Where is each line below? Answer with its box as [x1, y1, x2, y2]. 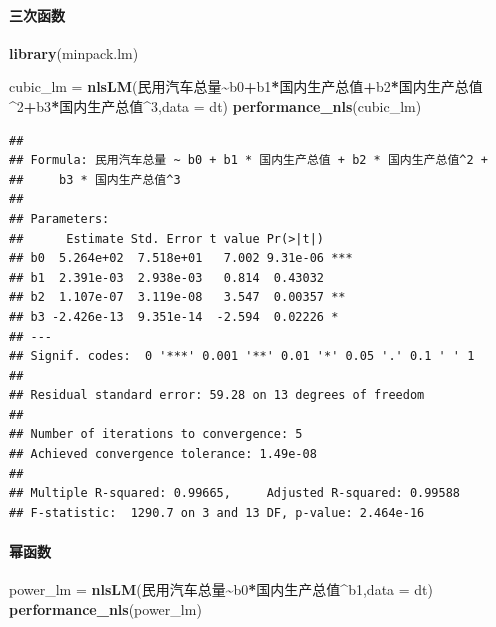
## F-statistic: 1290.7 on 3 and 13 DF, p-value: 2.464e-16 [9, 505, 425, 520]
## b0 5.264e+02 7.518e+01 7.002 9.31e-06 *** [9, 251, 353, 266]
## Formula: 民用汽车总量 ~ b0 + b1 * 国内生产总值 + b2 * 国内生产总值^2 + [9, 153, 488, 168]
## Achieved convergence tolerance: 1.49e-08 [9, 447, 317, 462]
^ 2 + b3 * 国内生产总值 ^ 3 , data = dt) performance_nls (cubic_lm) [9, 95, 422, 116]
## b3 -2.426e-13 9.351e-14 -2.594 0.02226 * [9, 309, 339, 324]
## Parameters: [9, 211, 110, 226]
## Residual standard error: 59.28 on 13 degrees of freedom [9, 388, 425, 403]
